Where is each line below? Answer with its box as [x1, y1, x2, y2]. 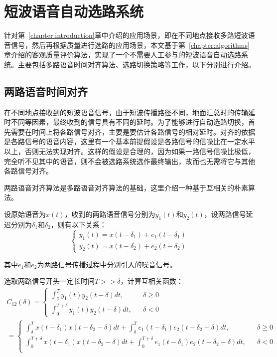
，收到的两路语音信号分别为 [64, 209, 155, 219]
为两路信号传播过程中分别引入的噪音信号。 [37, 259, 177, 269]
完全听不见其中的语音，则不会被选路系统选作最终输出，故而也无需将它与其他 [4, 156, 255, 166]
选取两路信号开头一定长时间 [4, 276, 95, 286]
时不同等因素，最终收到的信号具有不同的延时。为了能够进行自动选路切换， [4, 117, 248, 127]
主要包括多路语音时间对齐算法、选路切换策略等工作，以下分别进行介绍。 [17, 59, 255, 69]
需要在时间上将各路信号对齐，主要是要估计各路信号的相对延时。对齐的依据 [10, 126, 255, 137]
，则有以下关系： [50, 219, 107, 229]
